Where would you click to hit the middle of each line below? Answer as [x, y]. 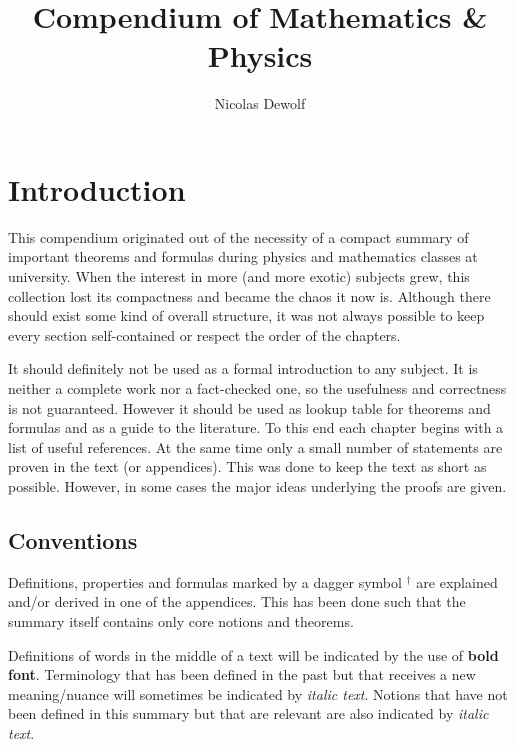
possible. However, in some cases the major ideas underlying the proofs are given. [257, 485]
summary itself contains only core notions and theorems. [181, 620]
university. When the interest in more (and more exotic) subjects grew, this [239, 276]
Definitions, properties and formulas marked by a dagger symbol [205, 581]
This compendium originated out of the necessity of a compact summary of [238, 236]
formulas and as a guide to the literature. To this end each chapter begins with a [256, 427]
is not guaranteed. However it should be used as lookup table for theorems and [249, 407]
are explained [457, 581]
